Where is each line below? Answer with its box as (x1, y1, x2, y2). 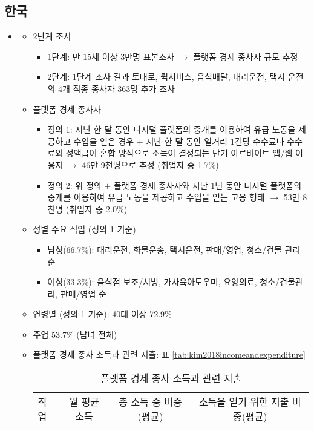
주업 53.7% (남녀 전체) (33, 327, 117, 340)
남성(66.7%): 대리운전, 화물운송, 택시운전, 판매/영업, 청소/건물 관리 (47, 243, 301, 255)
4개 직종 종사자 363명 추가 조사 (57, 82, 175, 94)
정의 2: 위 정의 (47, 179, 102, 191)
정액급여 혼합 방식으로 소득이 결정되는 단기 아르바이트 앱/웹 (65, 146, 293, 159)
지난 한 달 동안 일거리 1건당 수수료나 (146, 134, 284, 147)
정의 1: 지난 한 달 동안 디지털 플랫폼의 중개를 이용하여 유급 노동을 (47, 123, 296, 136)
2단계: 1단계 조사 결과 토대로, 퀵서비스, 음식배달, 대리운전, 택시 (47, 70, 286, 83)
